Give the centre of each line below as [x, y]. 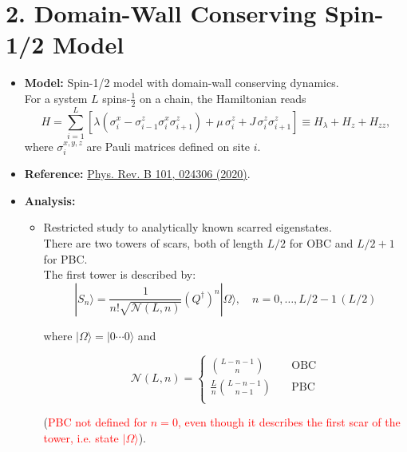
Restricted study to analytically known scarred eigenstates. [188, 227]
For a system [56, 98]
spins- [117, 98]
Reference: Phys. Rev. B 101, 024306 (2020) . [137, 174]
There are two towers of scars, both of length [153, 243]
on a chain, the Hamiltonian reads [223, 98]
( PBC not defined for [95, 422]
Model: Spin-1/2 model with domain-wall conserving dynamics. [182, 83]
